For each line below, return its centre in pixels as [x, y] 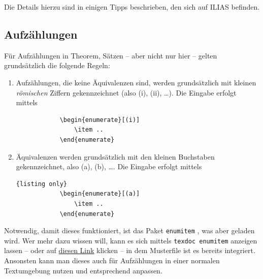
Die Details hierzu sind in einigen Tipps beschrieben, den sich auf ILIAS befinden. [132, 7]
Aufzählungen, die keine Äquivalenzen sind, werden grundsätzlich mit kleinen [136, 82]
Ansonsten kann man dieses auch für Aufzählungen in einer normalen [112, 260]
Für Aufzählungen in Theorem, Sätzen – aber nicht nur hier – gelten [111, 55]
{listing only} [42, 184]
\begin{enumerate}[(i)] [100, 120]
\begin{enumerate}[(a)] [100, 194]
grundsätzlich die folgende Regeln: [57, 65]
